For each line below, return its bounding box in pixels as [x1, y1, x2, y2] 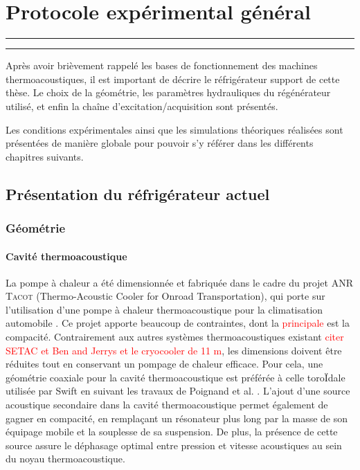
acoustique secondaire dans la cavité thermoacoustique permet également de [6, 397, 328, 412]
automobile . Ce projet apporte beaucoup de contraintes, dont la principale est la [6, 316, 350, 330]
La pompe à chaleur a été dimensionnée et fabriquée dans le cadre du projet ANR [6, 275, 353, 289]
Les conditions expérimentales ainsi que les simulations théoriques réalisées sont [6, 122, 343, 136]
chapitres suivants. [6, 149, 84, 163]
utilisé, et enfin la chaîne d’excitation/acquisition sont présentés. [6, 98, 278, 113]
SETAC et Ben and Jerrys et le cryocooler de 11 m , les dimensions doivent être [6, 343, 342, 357]
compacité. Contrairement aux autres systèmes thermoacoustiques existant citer [6, 329, 344, 344]
